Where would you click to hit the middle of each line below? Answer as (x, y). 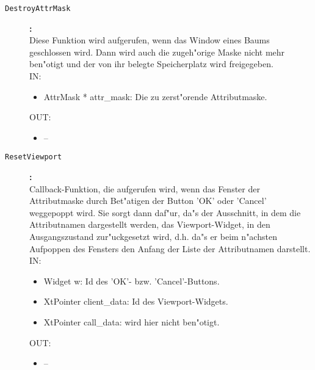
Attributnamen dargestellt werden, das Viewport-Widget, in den (150, 224)
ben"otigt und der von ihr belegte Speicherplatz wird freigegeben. (151, 64)
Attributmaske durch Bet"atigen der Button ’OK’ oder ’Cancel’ (148, 201)
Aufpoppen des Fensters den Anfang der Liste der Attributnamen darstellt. (170, 248)
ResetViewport (34, 157)
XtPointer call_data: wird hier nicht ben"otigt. (132, 322)
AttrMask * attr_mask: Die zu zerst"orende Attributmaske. (155, 96)
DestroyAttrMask (38, 9)
